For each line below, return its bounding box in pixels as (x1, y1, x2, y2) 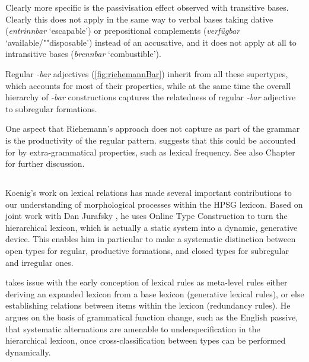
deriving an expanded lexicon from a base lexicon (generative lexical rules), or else (5, 287, 304, 300)
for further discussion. (5, 157, 85, 170)
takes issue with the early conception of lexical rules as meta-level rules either (5, 276, 288, 288)
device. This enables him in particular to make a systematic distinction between (5, 233, 296, 245)
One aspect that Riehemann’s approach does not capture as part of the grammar (5, 122, 300, 135)
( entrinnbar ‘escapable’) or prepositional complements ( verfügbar (5, 24, 240, 37)
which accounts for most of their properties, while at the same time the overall (5, 79, 291, 91)
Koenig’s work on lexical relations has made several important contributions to (5, 186, 292, 199)
